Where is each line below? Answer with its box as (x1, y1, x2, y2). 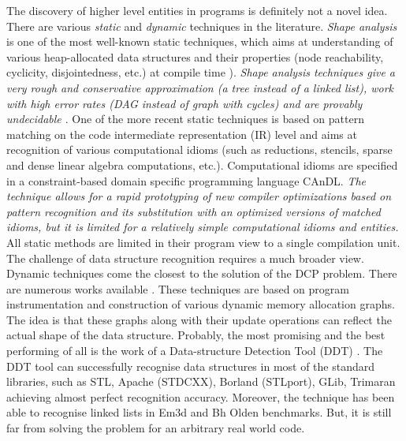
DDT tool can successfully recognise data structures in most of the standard (6, 357, 375, 374)
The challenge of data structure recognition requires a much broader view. (6, 249, 364, 266)
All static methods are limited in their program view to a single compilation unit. (6, 234, 400, 250)
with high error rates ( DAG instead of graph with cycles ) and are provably (6, 95, 363, 111)
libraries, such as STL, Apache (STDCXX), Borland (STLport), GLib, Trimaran (6, 373, 396, 390)
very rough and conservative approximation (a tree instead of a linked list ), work (6, 79, 394, 95)
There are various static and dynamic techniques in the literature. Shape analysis (6, 17, 397, 34)
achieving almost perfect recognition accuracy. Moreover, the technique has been (6, 388, 395, 405)
